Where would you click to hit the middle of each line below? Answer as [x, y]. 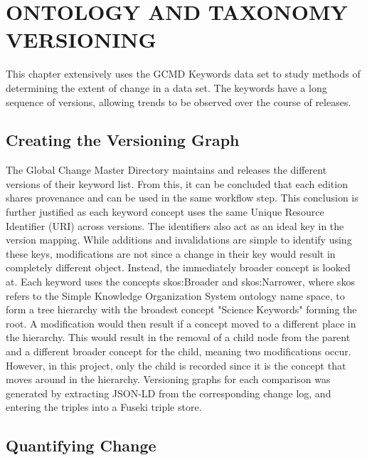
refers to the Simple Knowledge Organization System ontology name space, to [175, 295]
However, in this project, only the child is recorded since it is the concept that [176, 365]
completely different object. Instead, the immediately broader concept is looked [178, 267]
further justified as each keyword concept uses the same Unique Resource [165, 212]
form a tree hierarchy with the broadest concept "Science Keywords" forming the [181, 309]
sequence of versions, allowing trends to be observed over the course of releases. [179, 101]
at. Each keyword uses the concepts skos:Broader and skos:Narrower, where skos [180, 282]
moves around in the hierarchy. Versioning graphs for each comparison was [168, 379]
